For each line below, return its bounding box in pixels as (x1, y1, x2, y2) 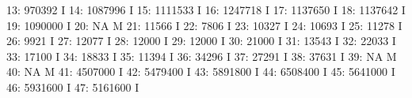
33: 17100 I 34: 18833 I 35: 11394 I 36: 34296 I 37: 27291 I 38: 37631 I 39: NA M (6, 47, 397, 64)
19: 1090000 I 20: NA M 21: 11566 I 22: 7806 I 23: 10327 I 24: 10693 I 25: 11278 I (6, 17, 402, 33)
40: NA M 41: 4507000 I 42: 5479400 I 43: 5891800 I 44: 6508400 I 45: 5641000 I (6, 63, 395, 80)
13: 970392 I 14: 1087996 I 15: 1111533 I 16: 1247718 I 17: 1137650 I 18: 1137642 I (6, 2, 406, 17)
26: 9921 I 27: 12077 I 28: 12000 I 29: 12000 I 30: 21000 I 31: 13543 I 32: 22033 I (6, 32, 396, 49)
